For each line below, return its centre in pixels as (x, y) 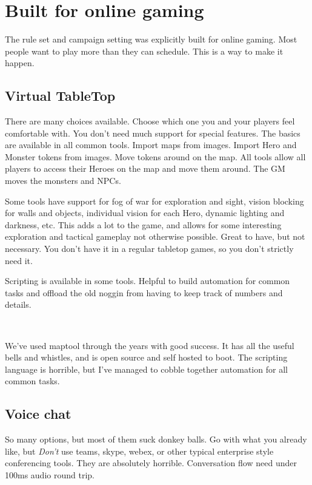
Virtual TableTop (60, 96)
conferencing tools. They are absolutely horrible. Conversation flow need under (151, 463)
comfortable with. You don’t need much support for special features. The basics (153, 133)
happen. (20, 63)
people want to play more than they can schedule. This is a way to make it (144, 51)
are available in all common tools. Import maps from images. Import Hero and (151, 145)
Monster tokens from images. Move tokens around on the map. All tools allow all (155, 156)
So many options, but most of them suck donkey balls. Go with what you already (156, 439)
